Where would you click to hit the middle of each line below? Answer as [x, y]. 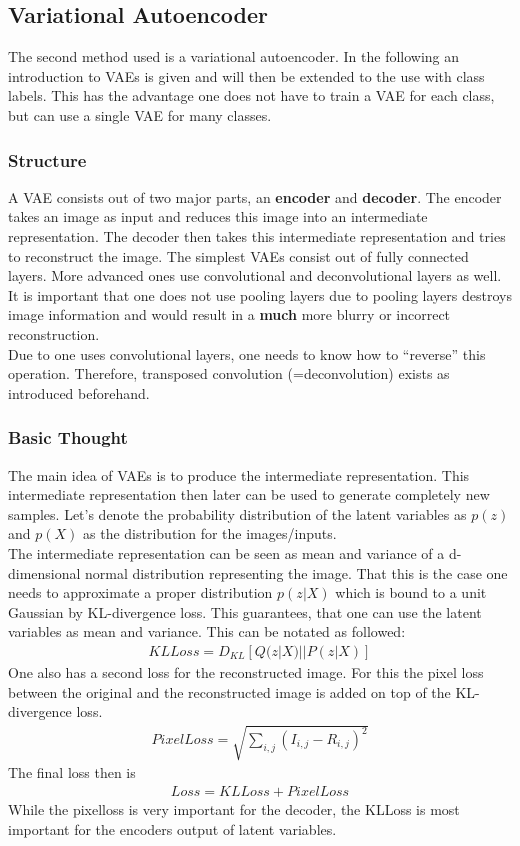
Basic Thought [68, 437]
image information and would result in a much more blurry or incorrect [229, 314]
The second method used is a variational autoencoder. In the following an [234, 56]
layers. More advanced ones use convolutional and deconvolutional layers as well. [255, 275]
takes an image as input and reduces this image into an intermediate [218, 216]
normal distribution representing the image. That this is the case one [296, 572]
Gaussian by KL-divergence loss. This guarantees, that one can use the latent [245, 611]
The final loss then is [72, 772]
